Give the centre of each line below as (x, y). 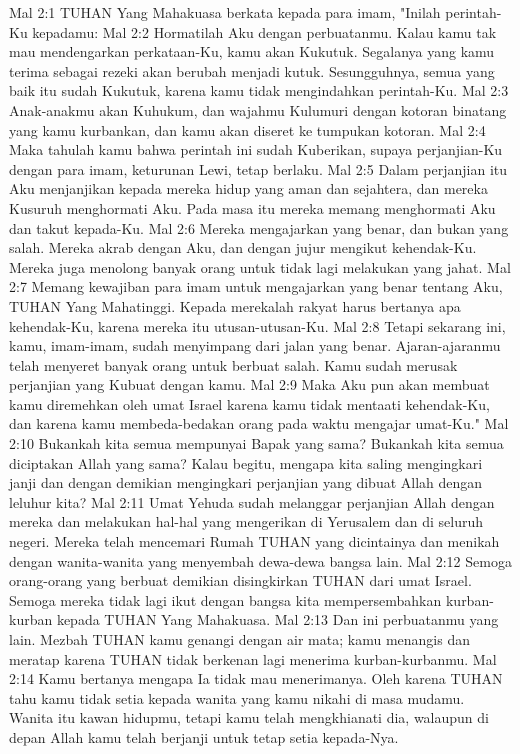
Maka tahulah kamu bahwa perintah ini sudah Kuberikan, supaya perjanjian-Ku (256, 149)
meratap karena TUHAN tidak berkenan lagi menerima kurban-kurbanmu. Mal (253, 658)
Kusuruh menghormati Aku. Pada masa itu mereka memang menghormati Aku (252, 207)
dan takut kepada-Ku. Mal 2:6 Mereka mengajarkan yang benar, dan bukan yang (259, 227)
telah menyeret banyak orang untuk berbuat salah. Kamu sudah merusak (233, 364)
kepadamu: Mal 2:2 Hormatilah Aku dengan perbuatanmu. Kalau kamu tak (264, 31)
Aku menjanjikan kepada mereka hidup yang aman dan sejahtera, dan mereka (248, 188)
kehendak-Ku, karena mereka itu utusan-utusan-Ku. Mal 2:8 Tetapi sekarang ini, (257, 325)
